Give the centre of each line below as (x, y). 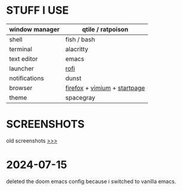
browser (21, 88)
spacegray (80, 97)
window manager (34, 29)
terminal (21, 49)
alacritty (77, 49)
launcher (21, 68)
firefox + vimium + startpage (105, 88)
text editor (24, 58)
